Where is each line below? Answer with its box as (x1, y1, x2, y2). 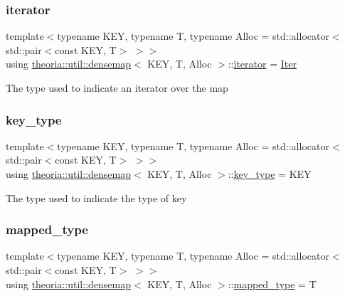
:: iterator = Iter (228, 56, 297, 71)
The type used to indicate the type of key (6, 190, 187, 205)
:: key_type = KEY (228, 166, 312, 181)
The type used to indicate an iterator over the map (6, 80, 228, 95)
